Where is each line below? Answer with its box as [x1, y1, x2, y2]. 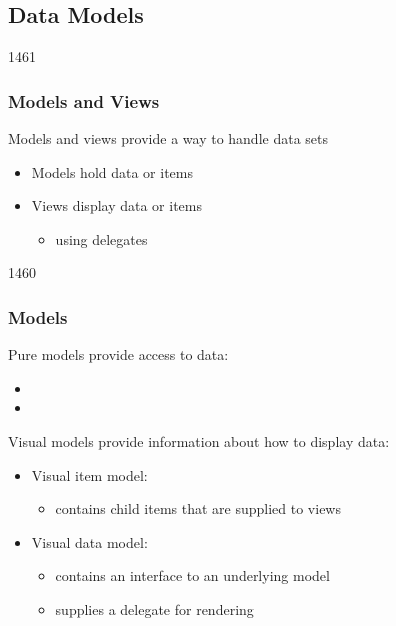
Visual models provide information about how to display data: [8, 430, 390, 451]
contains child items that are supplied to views [55, 498, 341, 519]
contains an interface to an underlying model [55, 565, 330, 586]
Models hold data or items [31, 161, 193, 182]
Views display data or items [31, 195, 202, 216]
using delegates [55, 228, 148, 249]
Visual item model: [31, 464, 148, 485]
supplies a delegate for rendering [55, 598, 254, 619]
